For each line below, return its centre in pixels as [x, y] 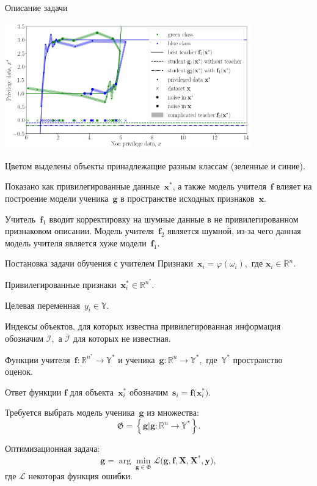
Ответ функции [33, 392]
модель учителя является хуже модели [76, 242]
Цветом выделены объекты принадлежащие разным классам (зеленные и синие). [155, 165]
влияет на [294, 186]
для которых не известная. [122, 338]
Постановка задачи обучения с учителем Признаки [99, 263]
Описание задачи [36, 7]
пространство [258, 359]
